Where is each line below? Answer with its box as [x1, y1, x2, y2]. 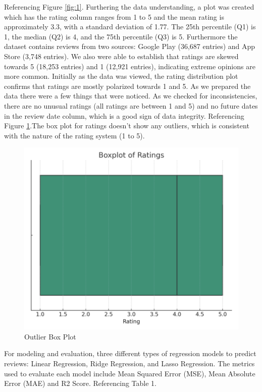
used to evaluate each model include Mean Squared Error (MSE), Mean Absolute [4, 368, 255, 378]
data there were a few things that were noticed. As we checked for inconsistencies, [4, 90, 257, 101]
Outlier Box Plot [24, 331, 76, 341]
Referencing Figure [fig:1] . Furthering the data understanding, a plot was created [4, 2, 254, 12]
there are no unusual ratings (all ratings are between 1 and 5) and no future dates [4, 100, 258, 111]
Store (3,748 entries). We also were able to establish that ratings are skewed [4, 51, 239, 61]
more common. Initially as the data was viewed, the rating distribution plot [4, 71, 238, 81]
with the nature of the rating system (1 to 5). [4, 130, 145, 140]
